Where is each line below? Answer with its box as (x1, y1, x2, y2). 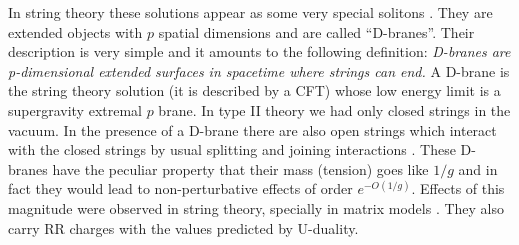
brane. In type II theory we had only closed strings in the (158, 99, 511, 120)
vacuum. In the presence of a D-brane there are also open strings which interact (8, 119, 497, 140)
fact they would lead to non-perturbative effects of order (8, 178, 353, 199)
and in (458, 158, 498, 179)
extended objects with (8, 21, 143, 42)
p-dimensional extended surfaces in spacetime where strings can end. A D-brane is (8, 60, 510, 81)
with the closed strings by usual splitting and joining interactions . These (8, 139, 456, 160)
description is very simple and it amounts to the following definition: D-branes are (8, 41, 511, 62)
